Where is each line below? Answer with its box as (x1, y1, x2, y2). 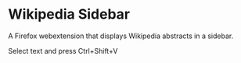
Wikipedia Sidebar (8, 5, 131, 23)
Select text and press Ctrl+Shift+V (8, 46, 118, 55)
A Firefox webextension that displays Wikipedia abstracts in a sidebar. (8, 31, 234, 40)
